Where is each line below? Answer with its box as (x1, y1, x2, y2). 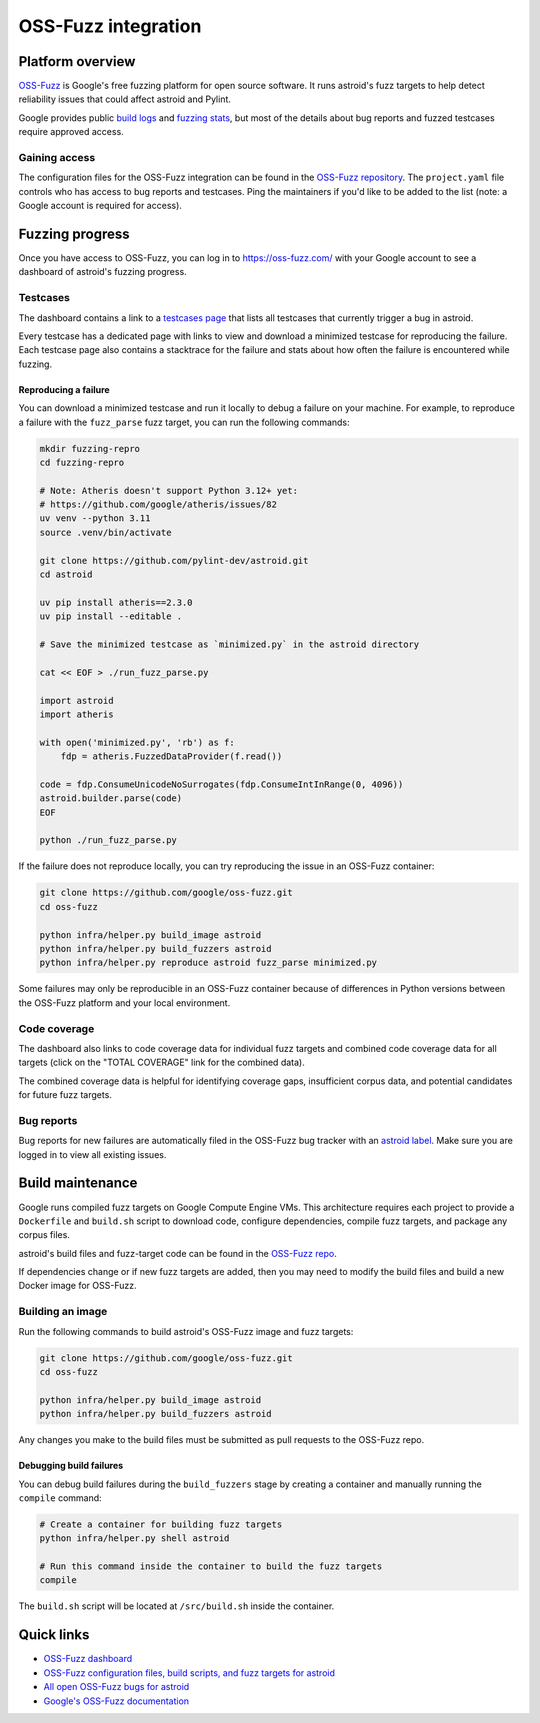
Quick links (18, 1626, 90, 1644)
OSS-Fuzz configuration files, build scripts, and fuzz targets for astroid (43, 1666, 335, 1679)
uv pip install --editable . (39, 611, 183, 622)
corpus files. (18, 1229, 70, 1241)
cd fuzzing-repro (39, 456, 125, 468)
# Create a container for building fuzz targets (39, 1518, 283, 1530)
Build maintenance (18, 1175, 138, 1192)
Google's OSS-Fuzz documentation (43, 1695, 190, 1707)
